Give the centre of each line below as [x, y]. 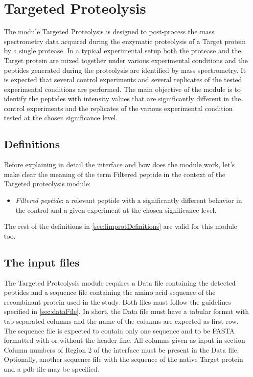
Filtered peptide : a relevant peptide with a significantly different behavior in [129, 200]
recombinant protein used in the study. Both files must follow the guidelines [118, 301]
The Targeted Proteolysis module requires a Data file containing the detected [120, 282]
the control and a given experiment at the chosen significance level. [116, 210]
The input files [42, 262]
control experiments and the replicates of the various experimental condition [118, 108]
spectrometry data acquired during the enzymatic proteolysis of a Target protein [125, 41]
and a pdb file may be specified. [52, 368]
